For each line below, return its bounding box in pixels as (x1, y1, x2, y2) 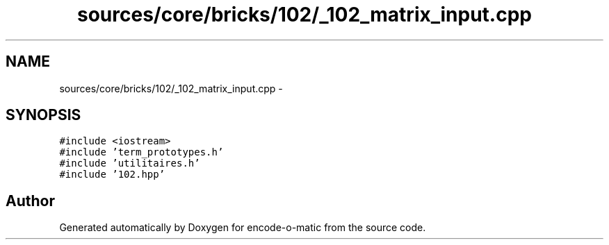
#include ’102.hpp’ (59, 169, 165, 180)
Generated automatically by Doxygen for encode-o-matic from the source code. (59, 221, 426, 234)
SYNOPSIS (6, 106, 81, 124)
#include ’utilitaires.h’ (59, 158, 200, 169)
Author (6, 192, 55, 210)
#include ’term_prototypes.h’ (59, 146, 224, 158)
